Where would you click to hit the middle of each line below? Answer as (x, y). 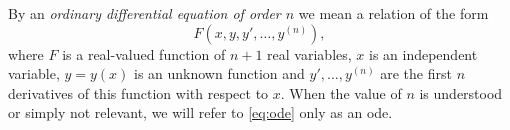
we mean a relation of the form (393, 13)
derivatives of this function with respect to (138, 92)
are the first (416, 73)
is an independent (423, 53)
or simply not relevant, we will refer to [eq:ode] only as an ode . (200, 112)
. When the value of (341, 92)
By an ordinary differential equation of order (144, 13)
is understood (461, 92)
